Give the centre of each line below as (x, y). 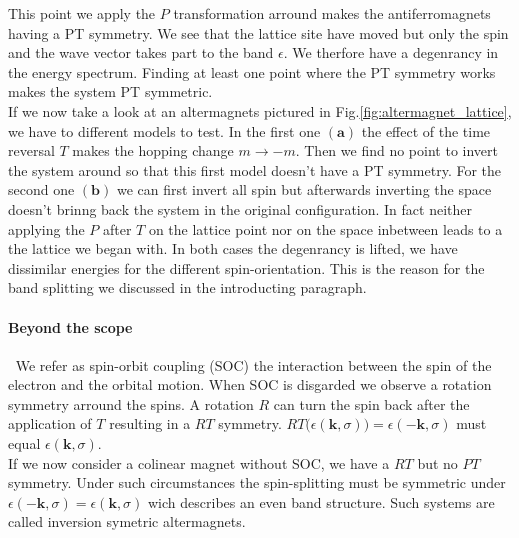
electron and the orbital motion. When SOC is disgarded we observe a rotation (250, 384)
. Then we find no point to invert (396, 150)
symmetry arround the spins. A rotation (131, 403)
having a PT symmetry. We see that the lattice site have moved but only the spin (258, 32)
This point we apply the (82, 13)
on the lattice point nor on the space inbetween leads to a (325, 228)
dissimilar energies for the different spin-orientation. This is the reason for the (246, 267)
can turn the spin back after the (371, 403)
